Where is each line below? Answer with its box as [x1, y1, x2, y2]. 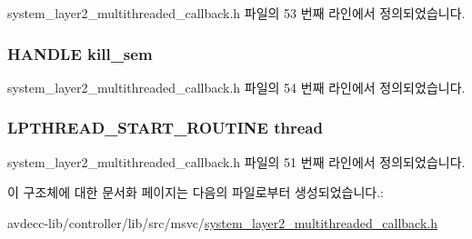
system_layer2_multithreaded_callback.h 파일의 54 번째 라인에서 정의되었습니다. [7, 77, 466, 96]
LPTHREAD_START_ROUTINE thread [7, 116, 323, 139]
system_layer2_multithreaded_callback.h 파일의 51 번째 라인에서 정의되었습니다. [7, 152, 466, 171]
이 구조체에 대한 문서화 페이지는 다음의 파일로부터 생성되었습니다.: [7, 183, 384, 202]
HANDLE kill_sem [7, 42, 153, 65]
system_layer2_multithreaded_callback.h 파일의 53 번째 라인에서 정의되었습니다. [7, 4, 466, 22]
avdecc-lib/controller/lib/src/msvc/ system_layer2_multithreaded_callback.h [7, 213, 438, 232]
